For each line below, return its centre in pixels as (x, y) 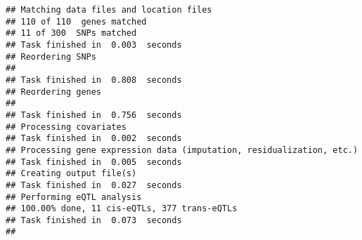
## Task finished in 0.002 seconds (94, 139)
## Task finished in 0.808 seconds (94, 80)
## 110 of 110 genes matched (76, 21)
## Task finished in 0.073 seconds (94, 220)
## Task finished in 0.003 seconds (94, 45)
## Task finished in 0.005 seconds (94, 162)
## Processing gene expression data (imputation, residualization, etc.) (182, 150)
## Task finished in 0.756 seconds (94, 115)
